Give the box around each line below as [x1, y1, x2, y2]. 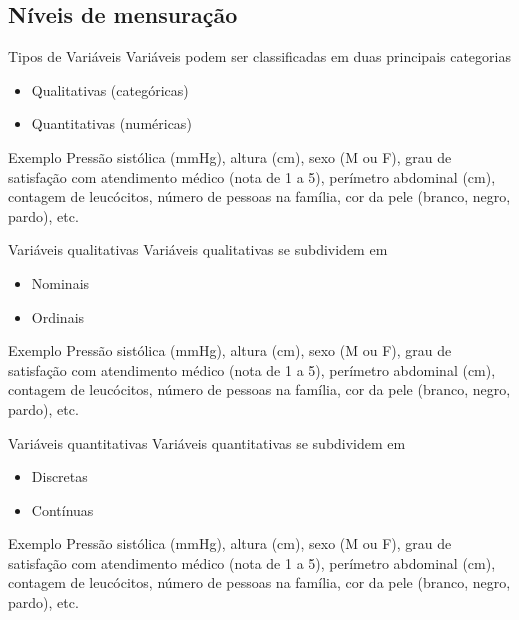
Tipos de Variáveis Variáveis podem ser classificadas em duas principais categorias [8, 46, 511, 67]
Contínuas [31, 499, 94, 520]
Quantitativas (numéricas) [31, 113, 192, 134]
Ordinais [31, 306, 85, 327]
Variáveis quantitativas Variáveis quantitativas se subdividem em [8, 432, 406, 453]
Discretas [31, 466, 88, 487]
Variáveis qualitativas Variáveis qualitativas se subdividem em [8, 239, 388, 260]
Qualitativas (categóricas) [31, 79, 189, 100]
